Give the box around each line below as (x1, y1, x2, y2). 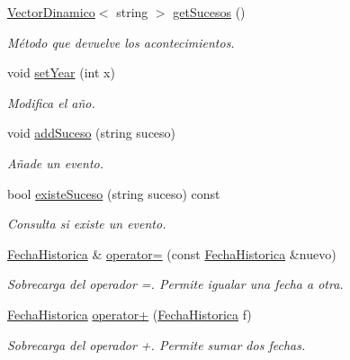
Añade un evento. (7, 153, 104, 172)
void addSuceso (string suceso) (7, 123, 176, 142)
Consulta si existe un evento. (7, 214, 166, 233)
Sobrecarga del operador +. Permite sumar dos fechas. (7, 335, 306, 354)
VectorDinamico (7, 3, 95, 21)
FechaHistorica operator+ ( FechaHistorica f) (7, 304, 252, 323)
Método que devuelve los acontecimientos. (7, 32, 235, 51)
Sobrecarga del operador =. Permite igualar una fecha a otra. (7, 274, 344, 293)
